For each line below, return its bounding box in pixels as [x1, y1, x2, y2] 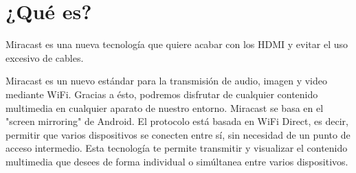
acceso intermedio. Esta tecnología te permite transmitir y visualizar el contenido [5, 141, 348, 155]
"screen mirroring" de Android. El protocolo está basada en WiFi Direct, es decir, [5, 114, 348, 128]
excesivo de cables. [5, 50, 84, 65]
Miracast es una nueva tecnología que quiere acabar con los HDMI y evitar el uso [5, 37, 348, 51]
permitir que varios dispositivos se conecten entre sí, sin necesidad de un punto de [5, 127, 351, 141]
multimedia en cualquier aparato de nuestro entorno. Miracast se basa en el [5, 100, 324, 115]
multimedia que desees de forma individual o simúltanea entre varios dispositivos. [5, 154, 348, 168]
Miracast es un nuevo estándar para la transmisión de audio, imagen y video [5, 73, 327, 88]
